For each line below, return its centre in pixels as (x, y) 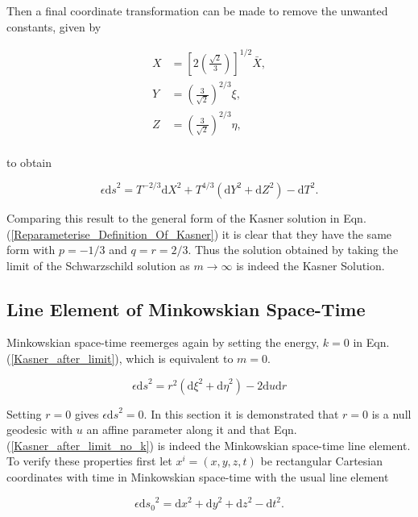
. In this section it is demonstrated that (241, 413)
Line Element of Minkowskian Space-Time (186, 309)
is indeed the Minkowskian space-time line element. (284, 445)
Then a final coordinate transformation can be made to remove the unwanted (197, 10)
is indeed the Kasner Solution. (310, 265)
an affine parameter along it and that (178, 429)
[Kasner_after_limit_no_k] (80, 445)
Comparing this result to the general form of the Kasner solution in (173, 217)
